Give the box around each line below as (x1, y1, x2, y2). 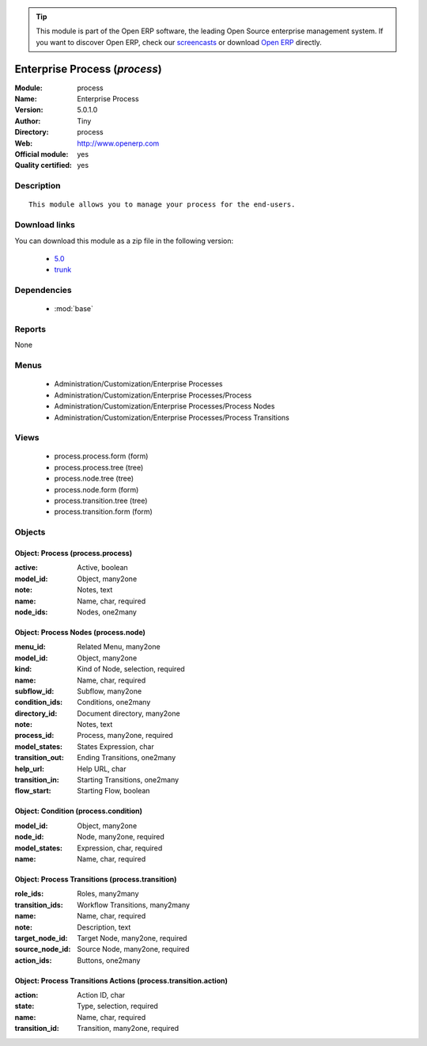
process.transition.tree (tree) (54, 496, 148, 506)
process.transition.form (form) (54, 507, 153, 516)
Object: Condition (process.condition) (14, 806, 142, 816)
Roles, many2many (77, 889, 139, 899)
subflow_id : (14, 686, 55, 696)
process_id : (14, 731, 55, 740)
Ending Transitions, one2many (77, 753, 176, 763)
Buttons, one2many (77, 955, 141, 965)
